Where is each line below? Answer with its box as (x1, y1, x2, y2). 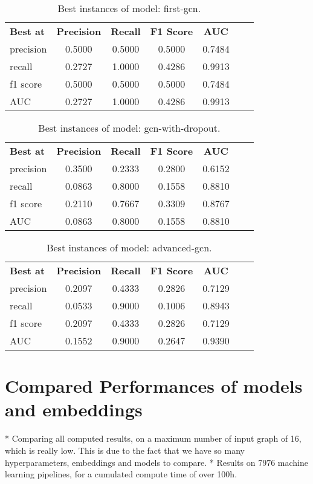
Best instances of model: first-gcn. (57, 1, 201, 15)
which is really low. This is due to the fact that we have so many (5, 444, 245, 456)
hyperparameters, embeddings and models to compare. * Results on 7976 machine (5, 456, 308, 468)
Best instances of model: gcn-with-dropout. (38, 121, 221, 135)
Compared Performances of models (5, 373, 303, 398)
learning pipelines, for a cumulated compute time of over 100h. (5, 468, 237, 480)
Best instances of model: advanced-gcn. (47, 240, 212, 254)
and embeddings (5, 397, 143, 422)
